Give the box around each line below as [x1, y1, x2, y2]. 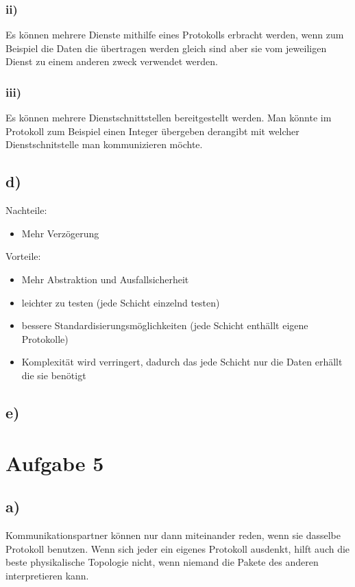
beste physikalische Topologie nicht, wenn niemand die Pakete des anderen [5, 555, 319, 569]
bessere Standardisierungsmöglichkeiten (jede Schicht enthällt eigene [21, 318, 308, 333]
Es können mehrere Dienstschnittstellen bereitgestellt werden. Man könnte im [5, 110, 332, 125]
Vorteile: [5, 249, 41, 263]
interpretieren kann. [5, 568, 89, 582]
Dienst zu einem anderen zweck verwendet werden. [5, 54, 218, 69]
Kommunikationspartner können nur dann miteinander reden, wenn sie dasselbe [5, 527, 341, 542]
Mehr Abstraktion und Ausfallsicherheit [21, 272, 189, 286]
